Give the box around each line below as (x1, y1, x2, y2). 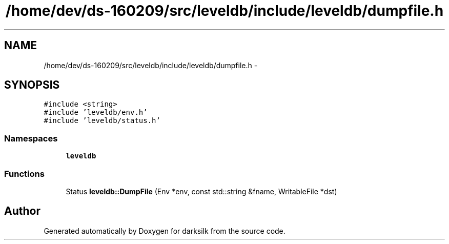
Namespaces (4, 133, 58, 144)
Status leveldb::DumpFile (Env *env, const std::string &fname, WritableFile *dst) (66, 187, 337, 196)
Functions (4, 168, 45, 179)
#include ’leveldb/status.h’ (44, 116, 160, 125)
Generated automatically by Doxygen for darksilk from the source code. (44, 226, 285, 235)
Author (4, 205, 40, 218)
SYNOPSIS (4, 78, 60, 92)
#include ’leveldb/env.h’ (44, 108, 148, 117)
